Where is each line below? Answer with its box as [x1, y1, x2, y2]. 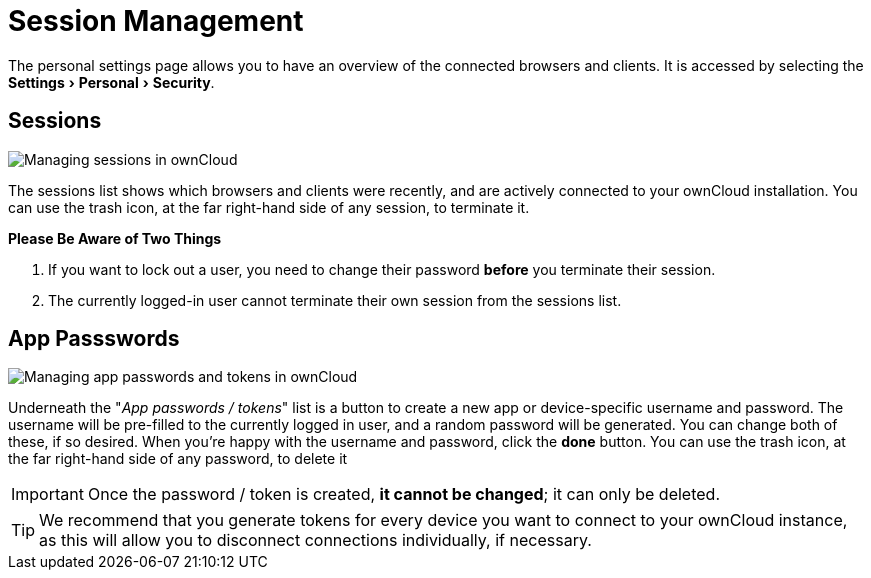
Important [11, 484, 84, 505]
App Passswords [8, 326, 180, 352]
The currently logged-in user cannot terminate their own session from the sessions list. [48, 291, 622, 309]
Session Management [8, 4, 304, 38]
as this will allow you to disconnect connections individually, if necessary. [39, 530, 592, 551]
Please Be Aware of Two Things [8, 229, 222, 247]
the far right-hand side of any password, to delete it [8, 450, 348, 468]
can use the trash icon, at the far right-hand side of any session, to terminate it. [8, 198, 530, 216]
